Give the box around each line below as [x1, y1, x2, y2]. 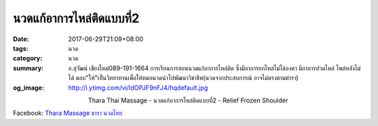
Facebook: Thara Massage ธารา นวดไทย [13, 109, 122, 118]
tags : [13, 44, 29, 52]
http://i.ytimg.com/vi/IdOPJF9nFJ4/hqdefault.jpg [68, 84, 209, 92]
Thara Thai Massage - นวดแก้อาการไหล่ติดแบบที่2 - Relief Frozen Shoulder [87, 96, 288, 104]
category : [13, 54, 43, 63]
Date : [13, 35, 29, 43]
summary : [13, 63, 44, 72]
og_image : [13, 84, 45, 92]
